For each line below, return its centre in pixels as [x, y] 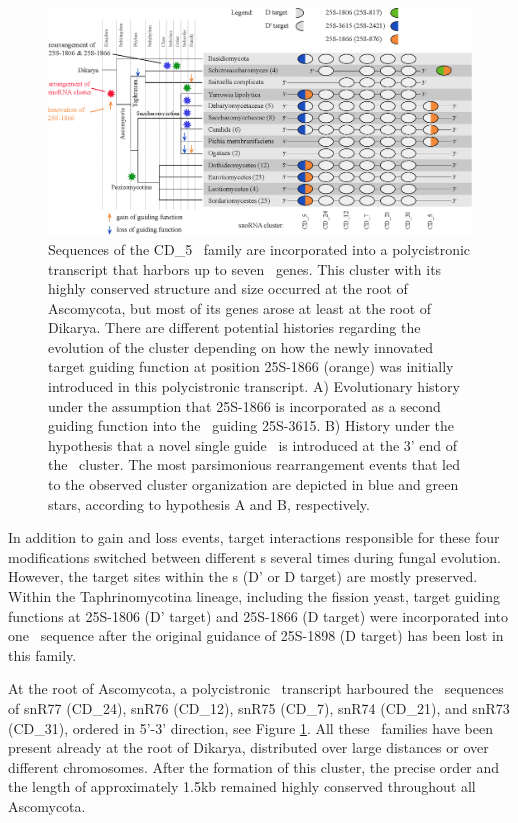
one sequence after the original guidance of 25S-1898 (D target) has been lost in [256, 635]
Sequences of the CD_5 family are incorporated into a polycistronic [259, 248]
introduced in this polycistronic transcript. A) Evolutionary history [254, 386]
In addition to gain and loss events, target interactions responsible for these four [254, 537]
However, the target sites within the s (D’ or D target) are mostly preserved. [243, 576]
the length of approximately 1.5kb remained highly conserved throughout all [242, 786]
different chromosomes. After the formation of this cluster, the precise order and [254, 766]
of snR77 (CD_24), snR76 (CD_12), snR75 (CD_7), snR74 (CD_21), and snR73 [259, 707]
